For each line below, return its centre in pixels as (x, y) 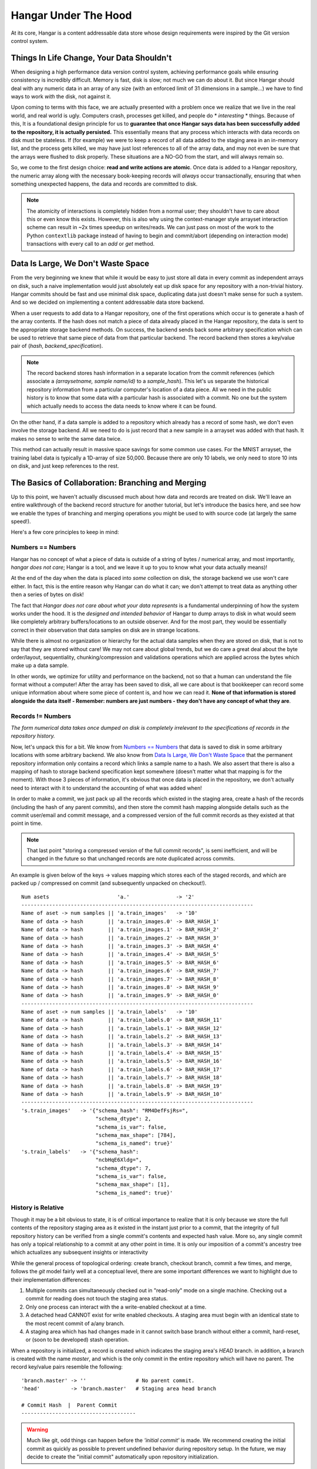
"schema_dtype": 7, (124, 1168)
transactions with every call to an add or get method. (91, 244)
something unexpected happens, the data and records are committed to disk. (104, 184)
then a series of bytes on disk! (48, 595)
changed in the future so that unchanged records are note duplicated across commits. (131, 858)
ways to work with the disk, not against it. (61, 96)
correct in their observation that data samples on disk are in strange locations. (105, 630)
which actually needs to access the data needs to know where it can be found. (122, 406)
